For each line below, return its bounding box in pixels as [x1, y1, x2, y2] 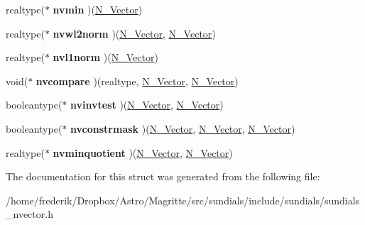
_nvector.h [6, 207, 53, 221]
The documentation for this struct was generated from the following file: [6, 169, 320, 184]
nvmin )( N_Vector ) [53, 2, 143, 16]
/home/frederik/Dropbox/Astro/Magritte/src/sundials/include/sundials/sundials [6, 192, 360, 207]
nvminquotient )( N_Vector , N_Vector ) [53, 145, 233, 160]
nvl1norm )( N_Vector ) [53, 50, 158, 65]
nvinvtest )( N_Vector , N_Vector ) [70, 97, 224, 112]
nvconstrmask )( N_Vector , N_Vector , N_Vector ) [70, 121, 295, 136]
